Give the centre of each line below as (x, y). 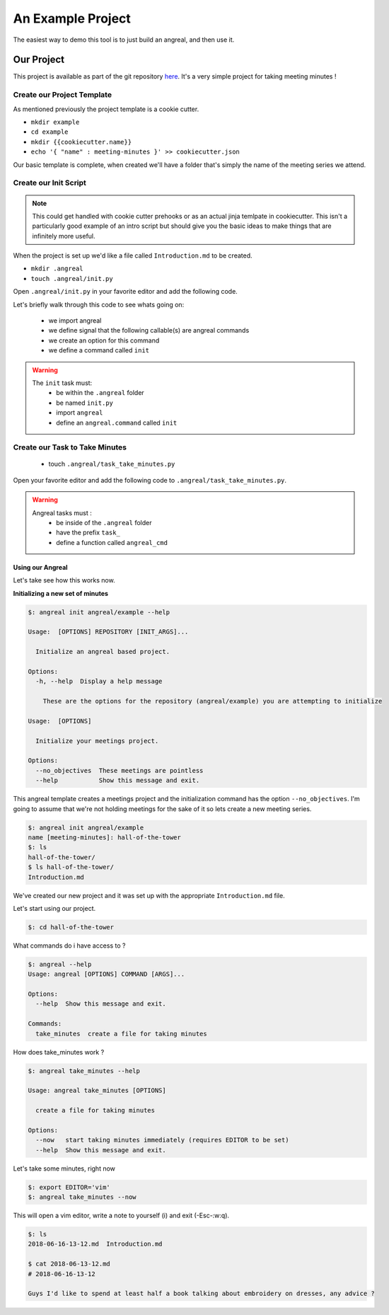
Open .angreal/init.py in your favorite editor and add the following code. (126, 292)
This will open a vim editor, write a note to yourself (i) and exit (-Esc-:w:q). (121, 1216)
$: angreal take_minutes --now (82, 1197)
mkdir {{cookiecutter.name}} (81, 142)
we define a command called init (99, 350)
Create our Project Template (63, 95)
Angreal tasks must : (62, 512)
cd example (50, 132)
